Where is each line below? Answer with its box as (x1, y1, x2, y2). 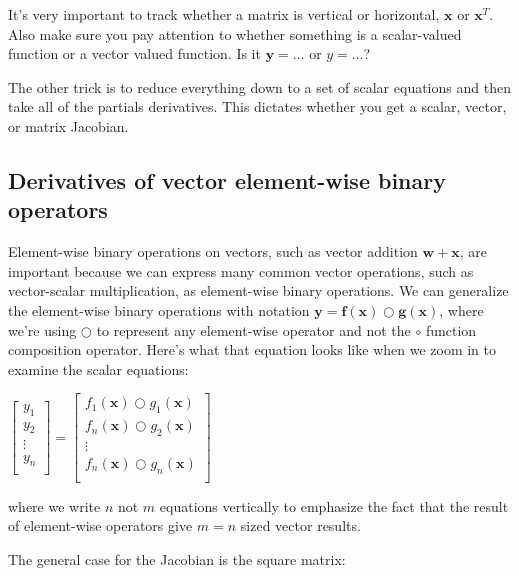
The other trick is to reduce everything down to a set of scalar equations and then (8, 76, 511, 97)
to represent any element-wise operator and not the (96, 319, 411, 340)
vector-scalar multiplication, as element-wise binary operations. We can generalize (8, 280, 509, 301)
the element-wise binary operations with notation (8, 299, 310, 320)
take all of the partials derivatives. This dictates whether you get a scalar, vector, (8, 96, 507, 117)
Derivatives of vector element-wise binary (8, 164, 446, 195)
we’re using (8, 319, 77, 340)
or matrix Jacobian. (8, 115, 129, 136)
